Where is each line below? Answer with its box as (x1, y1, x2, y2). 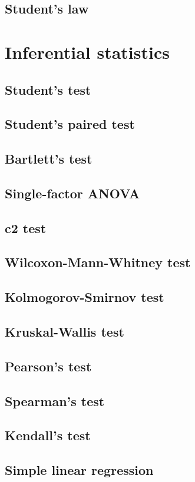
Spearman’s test (5, 391, 105, 410)
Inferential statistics (5, 39, 170, 64)
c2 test (5, 218, 47, 237)
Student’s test (5, 80, 91, 98)
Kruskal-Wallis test (5, 323, 124, 341)
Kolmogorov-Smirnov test (5, 288, 164, 306)
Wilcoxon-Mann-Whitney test (5, 253, 191, 271)
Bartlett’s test (5, 149, 92, 168)
